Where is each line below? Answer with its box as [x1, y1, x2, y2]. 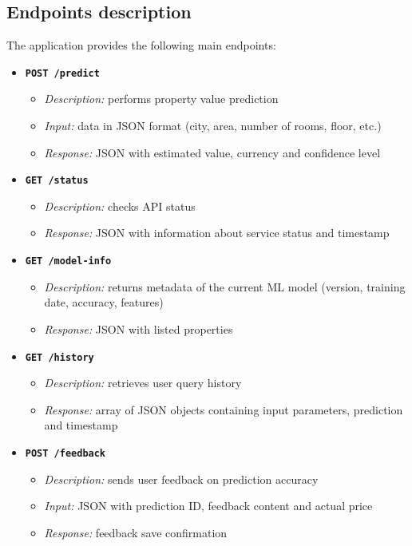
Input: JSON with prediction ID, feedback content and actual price [44, 497, 373, 514]
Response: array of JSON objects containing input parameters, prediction [44, 401, 403, 417]
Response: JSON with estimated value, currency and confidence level [44, 144, 381, 160]
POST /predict [25, 67, 100, 79]
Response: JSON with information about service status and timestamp [44, 224, 390, 241]
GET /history [25, 351, 94, 363]
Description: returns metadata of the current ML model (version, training [44, 278, 406, 295]
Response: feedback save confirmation [44, 524, 228, 540]
